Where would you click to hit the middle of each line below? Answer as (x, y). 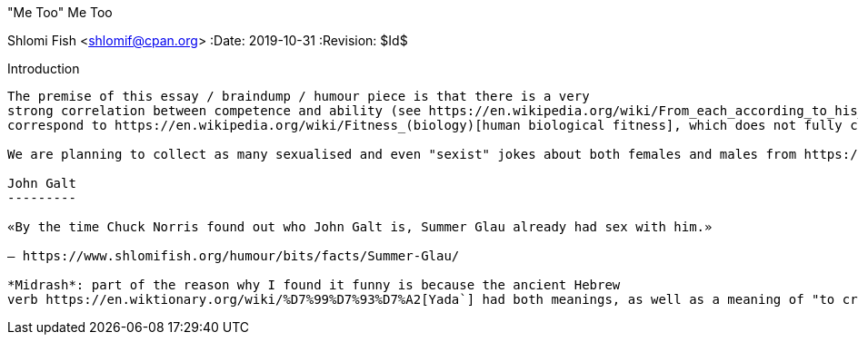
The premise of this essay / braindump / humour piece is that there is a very (299, 96)
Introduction (44, 68)
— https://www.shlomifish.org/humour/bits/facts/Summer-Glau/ (234, 256)
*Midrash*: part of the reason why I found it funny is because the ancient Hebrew (314, 285)
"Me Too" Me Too (60, 12)
